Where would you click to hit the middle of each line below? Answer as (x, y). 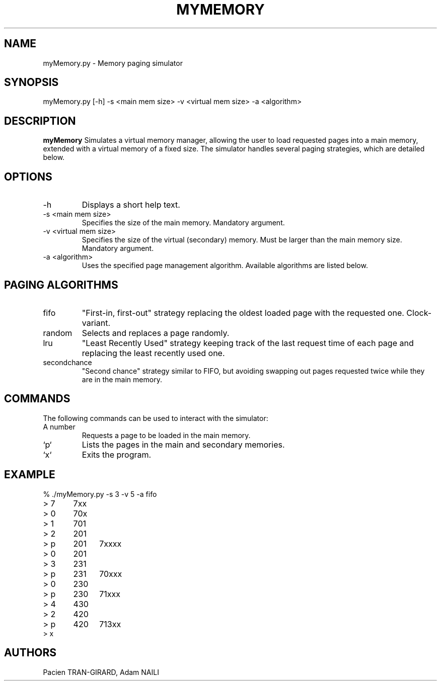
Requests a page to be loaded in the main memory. (166, 435)
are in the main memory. (122, 379)
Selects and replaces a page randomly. (156, 333)
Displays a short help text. (131, 205)
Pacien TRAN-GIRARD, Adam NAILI (101, 672)
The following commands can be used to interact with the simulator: (156, 418)
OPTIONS (28, 177)
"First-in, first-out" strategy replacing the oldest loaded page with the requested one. (243, 313)
